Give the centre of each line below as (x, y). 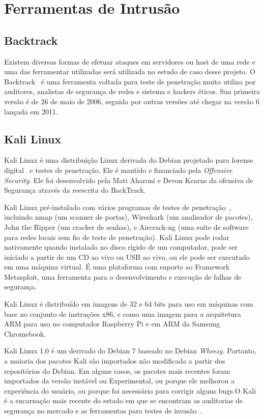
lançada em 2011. (31, 111)
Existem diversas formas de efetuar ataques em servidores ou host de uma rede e (130, 61)
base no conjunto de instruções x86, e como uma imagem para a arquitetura (123, 313)
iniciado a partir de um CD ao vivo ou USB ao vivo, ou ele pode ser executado (127, 257)
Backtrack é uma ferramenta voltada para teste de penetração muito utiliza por (130, 81)
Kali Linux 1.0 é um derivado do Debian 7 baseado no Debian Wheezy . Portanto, (130, 351)
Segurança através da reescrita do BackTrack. (75, 190)
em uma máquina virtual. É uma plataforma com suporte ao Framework (117, 267)
